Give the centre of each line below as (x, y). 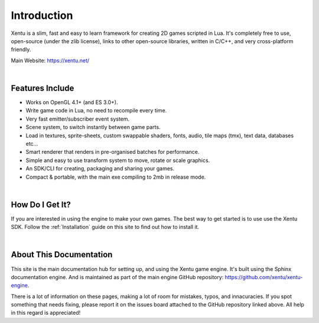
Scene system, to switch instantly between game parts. (93, 127)
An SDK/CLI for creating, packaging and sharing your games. (100, 169)
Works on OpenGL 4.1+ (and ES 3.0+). (72, 102)
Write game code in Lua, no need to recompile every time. (96, 111)
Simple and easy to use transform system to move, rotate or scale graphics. (118, 160)
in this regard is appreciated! (46, 313)
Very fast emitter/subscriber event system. (78, 119)
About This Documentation (62, 255)
